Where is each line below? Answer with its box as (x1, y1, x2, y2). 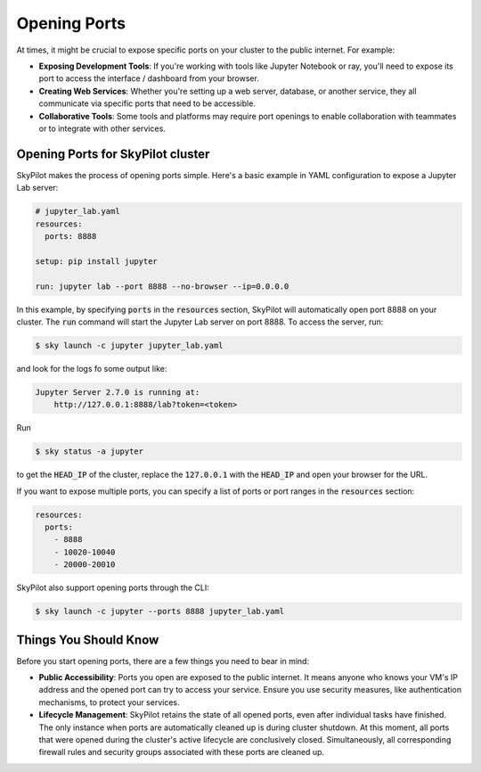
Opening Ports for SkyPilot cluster (16, 146, 210, 161)
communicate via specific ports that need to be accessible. (38, 98, 256, 109)
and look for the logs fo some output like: (16, 363, 167, 374)
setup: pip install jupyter (35, 256, 158, 267)
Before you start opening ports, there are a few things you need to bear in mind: (16, 655, 310, 666)
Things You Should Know (16, 632, 159, 647)
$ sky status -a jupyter (35, 447, 144, 456)
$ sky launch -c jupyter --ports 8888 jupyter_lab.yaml (35, 606, 285, 617)
